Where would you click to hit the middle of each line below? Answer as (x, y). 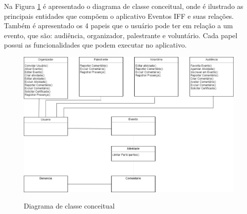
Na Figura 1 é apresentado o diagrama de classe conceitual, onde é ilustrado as (124, 6)
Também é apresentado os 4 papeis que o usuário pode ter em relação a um (119, 26)
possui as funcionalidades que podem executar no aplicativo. (96, 45)
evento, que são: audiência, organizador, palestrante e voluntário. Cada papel (121, 35)
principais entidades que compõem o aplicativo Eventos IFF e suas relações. (119, 16)
